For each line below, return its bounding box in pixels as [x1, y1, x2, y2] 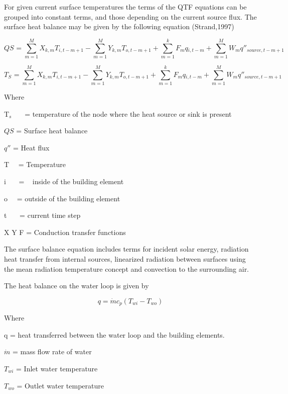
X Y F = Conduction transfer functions [4, 226, 126, 237]
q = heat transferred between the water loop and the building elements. [4, 329, 225, 340]
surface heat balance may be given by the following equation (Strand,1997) [4, 21, 234, 32]
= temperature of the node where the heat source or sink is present [25, 108, 232, 119]
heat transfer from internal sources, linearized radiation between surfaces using [4, 253, 246, 264]
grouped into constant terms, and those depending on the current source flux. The [4, 11, 257, 22]
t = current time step [4, 210, 81, 220]
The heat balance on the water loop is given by [4, 280, 149, 291]
